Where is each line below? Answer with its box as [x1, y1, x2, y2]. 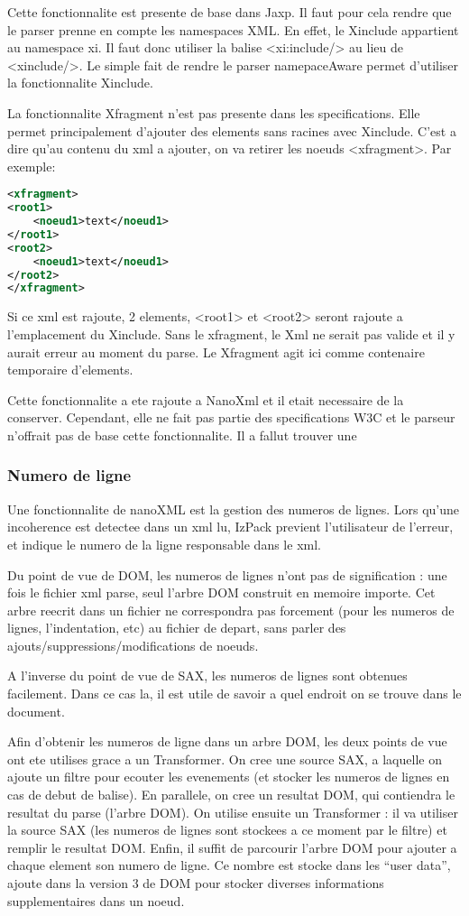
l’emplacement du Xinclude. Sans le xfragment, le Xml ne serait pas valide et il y [7, 324, 455, 343]
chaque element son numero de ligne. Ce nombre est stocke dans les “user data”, [7, 856, 451, 874]
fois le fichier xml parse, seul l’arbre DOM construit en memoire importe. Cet [7, 583, 436, 602]
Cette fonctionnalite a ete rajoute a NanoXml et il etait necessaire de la [7, 390, 404, 409]
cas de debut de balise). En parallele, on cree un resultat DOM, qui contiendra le [7, 785, 455, 804]
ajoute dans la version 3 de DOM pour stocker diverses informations [7, 874, 384, 892]
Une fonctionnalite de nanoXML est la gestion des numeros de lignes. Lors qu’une [7, 499, 460, 518]
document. [7, 701, 65, 720]
